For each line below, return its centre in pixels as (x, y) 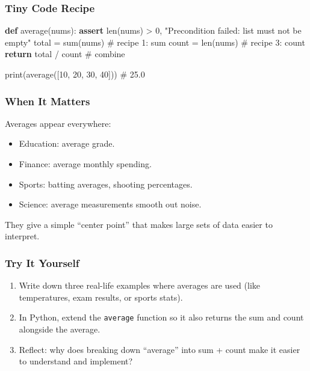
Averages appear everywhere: (58, 123)
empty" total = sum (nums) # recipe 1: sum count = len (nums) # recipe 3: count (155, 42)
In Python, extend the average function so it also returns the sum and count (161, 317)
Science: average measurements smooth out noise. (110, 204)
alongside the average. (60, 329)
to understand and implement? (76, 361)
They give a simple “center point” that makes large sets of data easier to (139, 224)
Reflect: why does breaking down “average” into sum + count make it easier (160, 349)
